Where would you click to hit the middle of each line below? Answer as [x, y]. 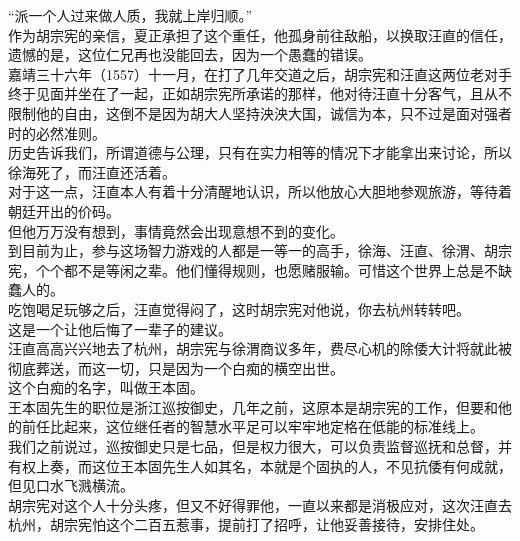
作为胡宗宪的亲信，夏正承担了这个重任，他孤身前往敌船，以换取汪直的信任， [260, 34]
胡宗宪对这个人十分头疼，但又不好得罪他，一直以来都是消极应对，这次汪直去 [260, 504]
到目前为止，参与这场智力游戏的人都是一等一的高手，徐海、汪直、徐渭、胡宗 [260, 250]
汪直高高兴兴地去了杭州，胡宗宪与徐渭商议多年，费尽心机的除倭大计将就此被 [260, 348]
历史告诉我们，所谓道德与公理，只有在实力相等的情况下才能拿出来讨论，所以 [260, 152]
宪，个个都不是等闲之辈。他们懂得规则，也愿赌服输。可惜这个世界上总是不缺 [260, 269]
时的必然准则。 [57, 132]
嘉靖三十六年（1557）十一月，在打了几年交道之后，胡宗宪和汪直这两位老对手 [260, 73]
